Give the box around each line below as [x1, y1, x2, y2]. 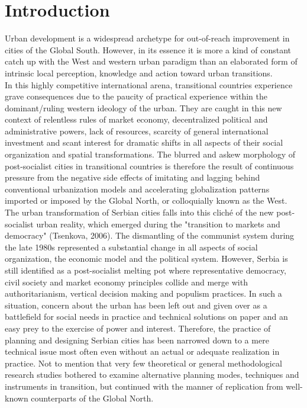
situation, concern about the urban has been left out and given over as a [5, 298, 267, 311]
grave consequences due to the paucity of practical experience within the [5, 90, 267, 102]
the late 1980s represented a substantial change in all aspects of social [5, 240, 258, 253]
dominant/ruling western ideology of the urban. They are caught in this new [5, 101, 282, 114]
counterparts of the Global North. [31, 391, 154, 404]
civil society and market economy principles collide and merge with [5, 275, 248, 288]
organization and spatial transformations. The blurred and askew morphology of [5, 148, 295, 160]
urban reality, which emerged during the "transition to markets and [36, 217, 280, 230]
